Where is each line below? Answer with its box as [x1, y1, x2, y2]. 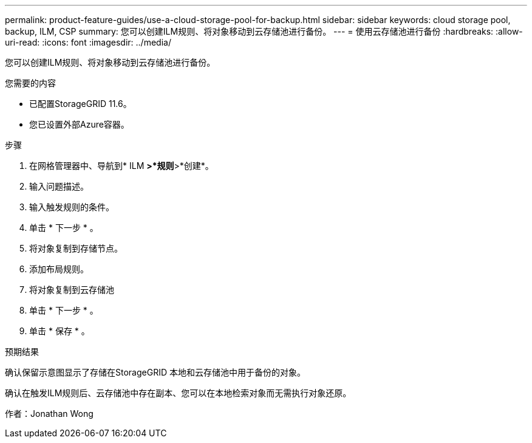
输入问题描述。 [29, 181, 89, 191]
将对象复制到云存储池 [29, 284, 114, 295]
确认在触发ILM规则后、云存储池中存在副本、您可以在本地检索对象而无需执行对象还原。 [5, 388, 352, 398]
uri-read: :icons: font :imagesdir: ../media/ [5, 37, 171, 47]
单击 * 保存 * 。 [29, 326, 90, 336]
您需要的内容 [5, 78, 56, 88]
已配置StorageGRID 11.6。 [29, 98, 132, 109]
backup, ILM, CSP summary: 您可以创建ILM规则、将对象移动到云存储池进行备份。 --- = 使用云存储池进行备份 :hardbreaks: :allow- [5, 26, 523, 36]
